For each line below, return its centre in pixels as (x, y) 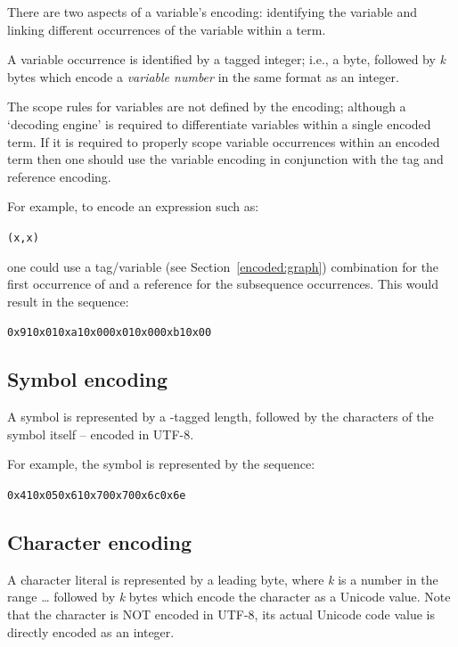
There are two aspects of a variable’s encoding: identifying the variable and (213, 12)
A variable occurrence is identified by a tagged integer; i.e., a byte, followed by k (226, 59)
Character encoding (100, 542)
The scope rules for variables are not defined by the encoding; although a (207, 106)
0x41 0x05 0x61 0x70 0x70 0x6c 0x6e (97, 496)
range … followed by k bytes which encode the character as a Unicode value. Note (229, 597)
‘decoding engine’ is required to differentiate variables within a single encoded (219, 123)
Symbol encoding (88, 379)
